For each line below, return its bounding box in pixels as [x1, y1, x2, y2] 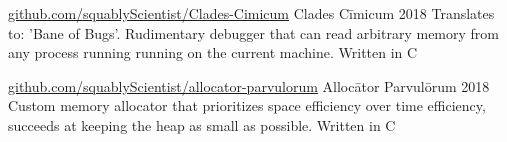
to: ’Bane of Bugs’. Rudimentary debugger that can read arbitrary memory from [8, 22, 499, 43]
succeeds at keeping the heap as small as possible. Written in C [8, 114, 396, 135]
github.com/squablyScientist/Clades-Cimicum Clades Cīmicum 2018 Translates [8, 3, 495, 23]
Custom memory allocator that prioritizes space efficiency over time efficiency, [8, 95, 486, 116]
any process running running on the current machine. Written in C [8, 42, 418, 63]
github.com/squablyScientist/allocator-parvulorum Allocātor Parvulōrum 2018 [8, 75, 490, 96]
